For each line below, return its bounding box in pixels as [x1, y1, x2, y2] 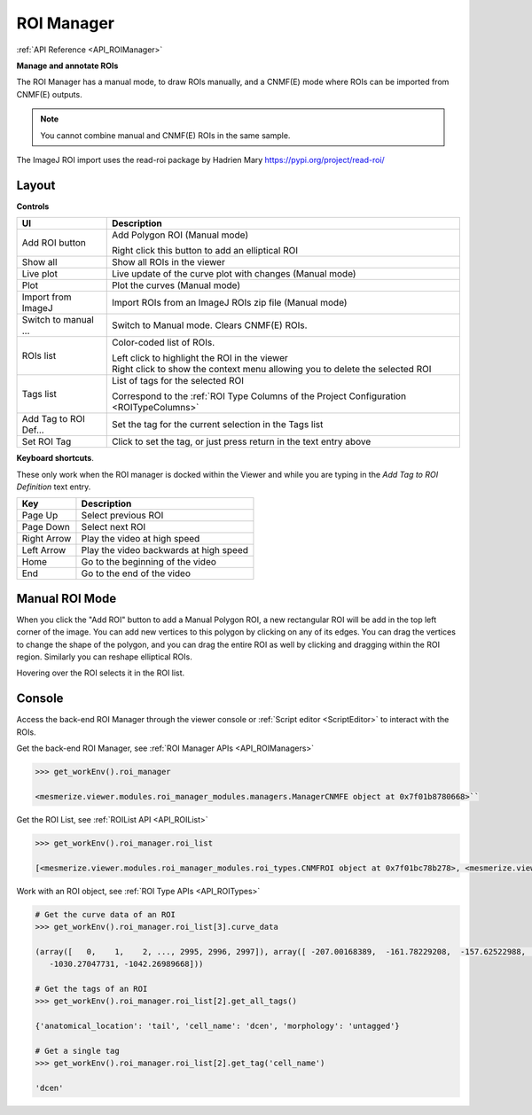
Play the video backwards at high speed [81, 544, 248, 557]
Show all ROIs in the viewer [111, 256, 225, 269]
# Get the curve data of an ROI [35, 909, 176, 919]
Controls [16, 200, 50, 212]
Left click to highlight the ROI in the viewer [111, 352, 288, 364]
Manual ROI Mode [16, 590, 117, 606]
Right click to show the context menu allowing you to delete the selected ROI [111, 363, 432, 376]
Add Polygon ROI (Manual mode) [111, 229, 248, 241]
